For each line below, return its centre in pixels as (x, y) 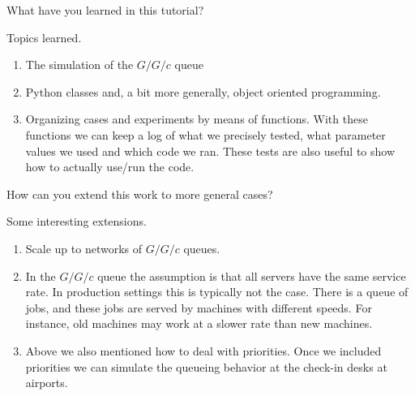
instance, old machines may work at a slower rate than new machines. (199, 323)
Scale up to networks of (84, 248)
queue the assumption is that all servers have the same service (252, 275)
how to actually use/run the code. (110, 167)
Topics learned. (44, 37)
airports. (47, 383)
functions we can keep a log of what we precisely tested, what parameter (205, 134)
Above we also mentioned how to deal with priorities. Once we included (203, 350)
